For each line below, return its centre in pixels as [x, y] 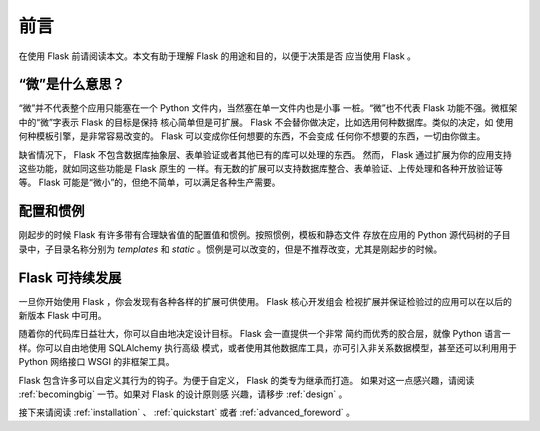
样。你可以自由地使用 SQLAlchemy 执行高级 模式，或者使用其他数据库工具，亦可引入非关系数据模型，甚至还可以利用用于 [267, 347]
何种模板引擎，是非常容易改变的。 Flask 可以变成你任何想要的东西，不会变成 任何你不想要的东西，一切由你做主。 [252, 136]
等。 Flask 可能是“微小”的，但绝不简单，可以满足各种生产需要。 [149, 182]
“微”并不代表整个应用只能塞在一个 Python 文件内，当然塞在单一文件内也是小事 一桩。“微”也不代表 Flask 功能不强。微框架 [268, 108]
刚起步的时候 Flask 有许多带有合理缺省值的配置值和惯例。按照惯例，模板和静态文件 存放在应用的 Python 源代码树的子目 [264, 235]
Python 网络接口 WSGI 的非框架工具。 [96, 362]
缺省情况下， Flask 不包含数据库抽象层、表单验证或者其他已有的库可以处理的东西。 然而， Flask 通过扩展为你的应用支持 [265, 154]
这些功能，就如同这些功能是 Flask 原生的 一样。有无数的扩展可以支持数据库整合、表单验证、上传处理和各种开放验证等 [261, 169]
